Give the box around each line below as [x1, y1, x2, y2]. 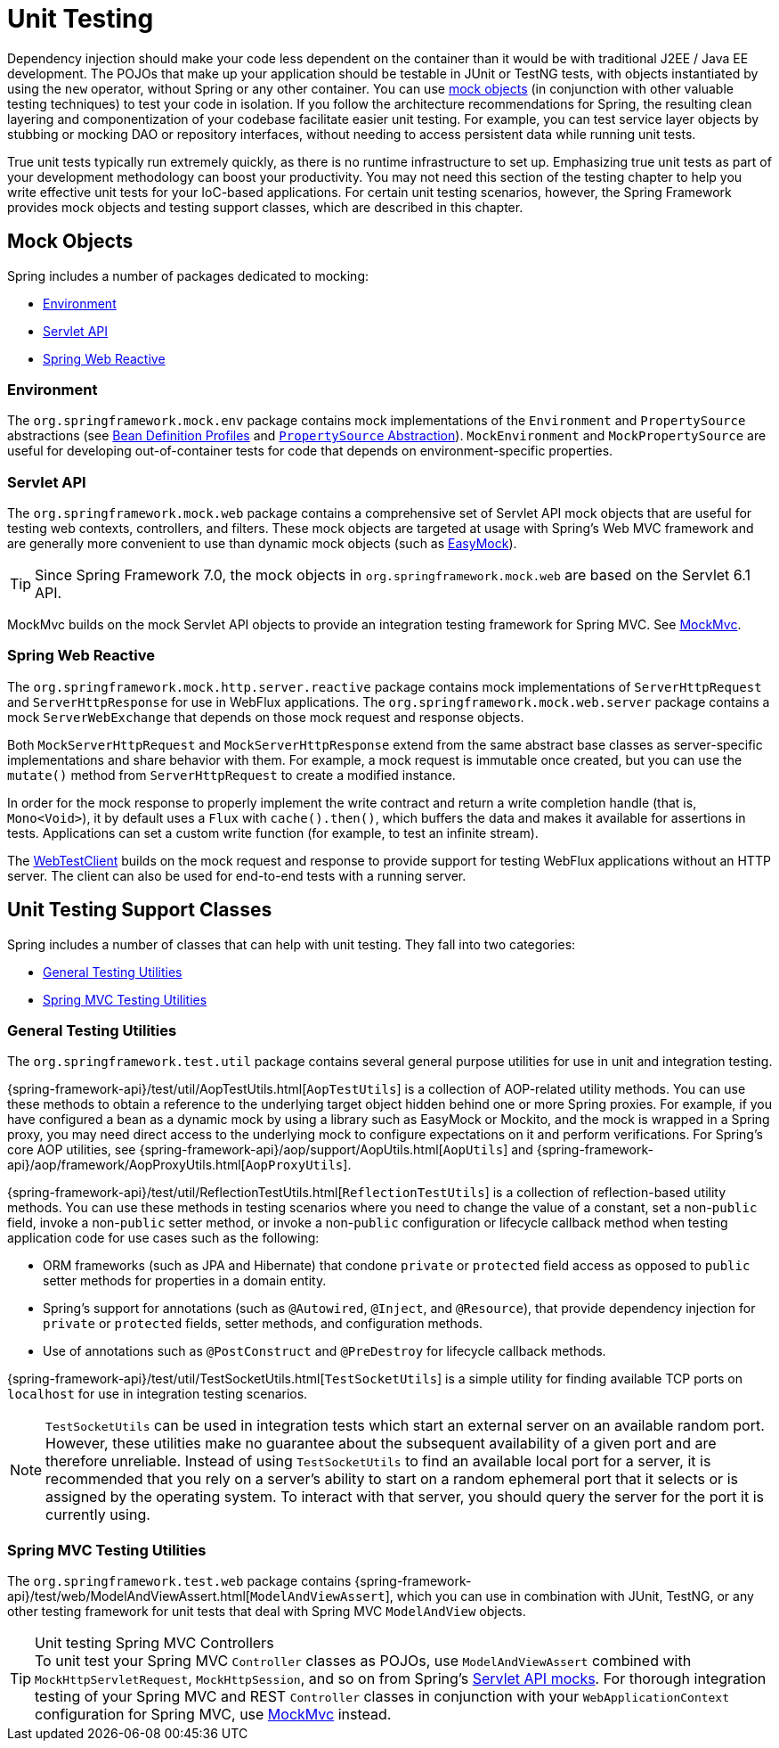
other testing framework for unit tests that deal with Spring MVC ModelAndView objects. [7, 1604, 526, 1620]
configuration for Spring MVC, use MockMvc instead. [35, 1705, 392, 1724]
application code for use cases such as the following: [7, 1230, 320, 1246]
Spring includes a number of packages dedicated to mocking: [7, 267, 369, 283]
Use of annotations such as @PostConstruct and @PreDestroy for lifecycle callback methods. [43, 1343, 606, 1359]
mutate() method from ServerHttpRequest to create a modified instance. [7, 767, 456, 783]
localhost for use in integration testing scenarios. [7, 1386, 308, 1402]
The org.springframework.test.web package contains [7, 1573, 352, 1589]
